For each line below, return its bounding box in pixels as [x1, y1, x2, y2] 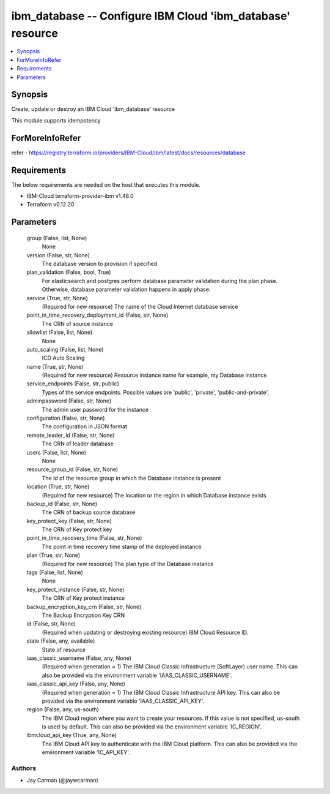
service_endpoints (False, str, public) [26, 380, 119, 387]
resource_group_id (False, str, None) [26, 466, 119, 473]
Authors [11, 764, 37, 773]
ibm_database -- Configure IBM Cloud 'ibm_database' [11, 9, 291, 23]
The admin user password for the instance [42, 406, 149, 413]
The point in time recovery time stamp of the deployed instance [42, 543, 202, 550]
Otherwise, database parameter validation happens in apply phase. [42, 285, 211, 293]
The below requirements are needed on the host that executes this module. [11, 181, 201, 188]
